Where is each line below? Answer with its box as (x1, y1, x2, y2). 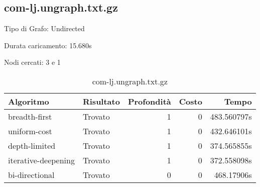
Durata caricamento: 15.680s (4, 40, 92, 50)
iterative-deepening (8, 154, 75, 166)
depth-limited (8, 139, 56, 151)
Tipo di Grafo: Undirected (4, 23, 85, 34)
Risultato (82, 95, 120, 107)
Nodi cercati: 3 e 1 (4, 57, 61, 67)
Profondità (127, 95, 171, 107)
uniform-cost (8, 125, 52, 137)
